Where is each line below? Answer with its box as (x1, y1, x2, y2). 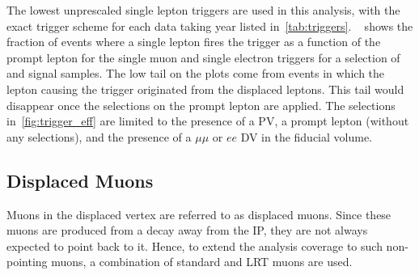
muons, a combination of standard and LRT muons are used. (51, 253, 353, 270)
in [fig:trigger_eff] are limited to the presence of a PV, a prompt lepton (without (6, 112, 409, 129)
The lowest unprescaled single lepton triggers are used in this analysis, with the (6, 2, 400, 18)
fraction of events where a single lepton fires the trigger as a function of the (6, 33, 381, 50)
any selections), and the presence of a (6, 128, 192, 145)
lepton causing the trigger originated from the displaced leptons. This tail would (6, 80, 404, 97)
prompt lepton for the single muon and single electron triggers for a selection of (6, 49, 400, 66)
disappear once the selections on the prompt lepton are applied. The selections (6, 96, 396, 113)
